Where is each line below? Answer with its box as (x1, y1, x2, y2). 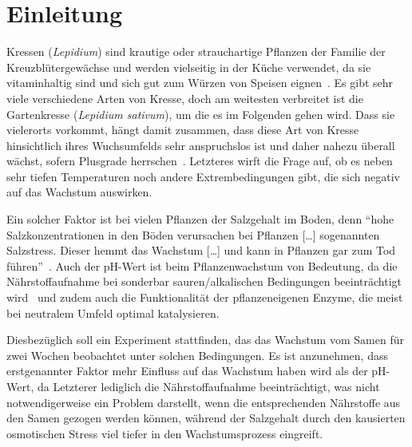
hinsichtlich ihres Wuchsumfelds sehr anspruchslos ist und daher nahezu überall (6, 136, 395, 153)
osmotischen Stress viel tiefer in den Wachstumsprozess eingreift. (6, 425, 323, 441)
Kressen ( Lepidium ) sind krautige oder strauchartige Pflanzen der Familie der (6, 43, 386, 60)
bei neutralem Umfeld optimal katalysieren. (6, 304, 220, 321)
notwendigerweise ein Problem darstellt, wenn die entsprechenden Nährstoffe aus (6, 394, 401, 410)
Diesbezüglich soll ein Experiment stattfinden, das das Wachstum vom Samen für (6, 331, 404, 348)
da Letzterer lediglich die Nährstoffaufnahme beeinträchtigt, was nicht (37, 378, 380, 394)
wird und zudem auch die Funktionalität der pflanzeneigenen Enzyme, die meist (6, 289, 403, 306)
